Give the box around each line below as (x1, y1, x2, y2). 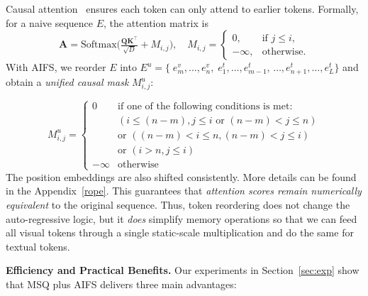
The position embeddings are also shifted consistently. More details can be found (6, 169, 357, 184)
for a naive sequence (6, 15, 93, 30)
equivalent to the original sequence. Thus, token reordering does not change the (6, 197, 350, 212)
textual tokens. (6, 239, 70, 253)
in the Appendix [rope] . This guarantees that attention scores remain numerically (6, 183, 362, 198)
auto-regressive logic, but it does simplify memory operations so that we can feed (6, 211, 357, 226)
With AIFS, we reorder (6, 60, 106, 75)
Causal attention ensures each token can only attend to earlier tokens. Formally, (6, 1, 359, 16)
